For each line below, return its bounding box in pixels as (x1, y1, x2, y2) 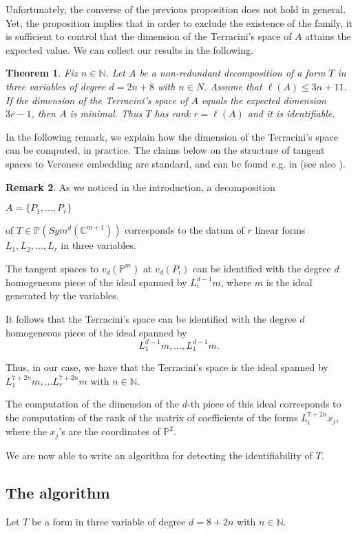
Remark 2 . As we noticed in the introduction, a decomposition (6, 179, 275, 194)
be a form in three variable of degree (31, 514, 186, 528)
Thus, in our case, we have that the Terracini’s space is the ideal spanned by (6, 360, 328, 374)
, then (31, 106, 56, 121)
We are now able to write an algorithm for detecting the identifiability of (6, 447, 313, 462)
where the (6, 424, 47, 439)
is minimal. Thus (70, 106, 143, 121)
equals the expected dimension (202, 92, 326, 107)
